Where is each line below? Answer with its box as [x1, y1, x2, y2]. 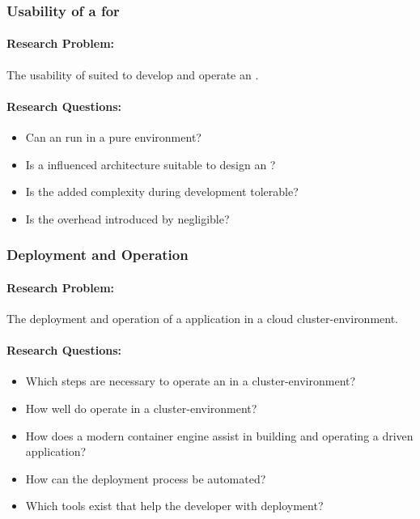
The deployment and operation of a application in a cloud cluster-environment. [6, 310, 399, 327]
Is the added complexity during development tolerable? [25, 183, 299, 200]
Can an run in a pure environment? [25, 129, 202, 146]
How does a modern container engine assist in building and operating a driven [25, 427, 414, 444]
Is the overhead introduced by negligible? [25, 210, 230, 227]
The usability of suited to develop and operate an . [6, 66, 259, 83]
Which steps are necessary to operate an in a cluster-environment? [25, 372, 356, 389]
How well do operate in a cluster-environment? [25, 400, 257, 417]
